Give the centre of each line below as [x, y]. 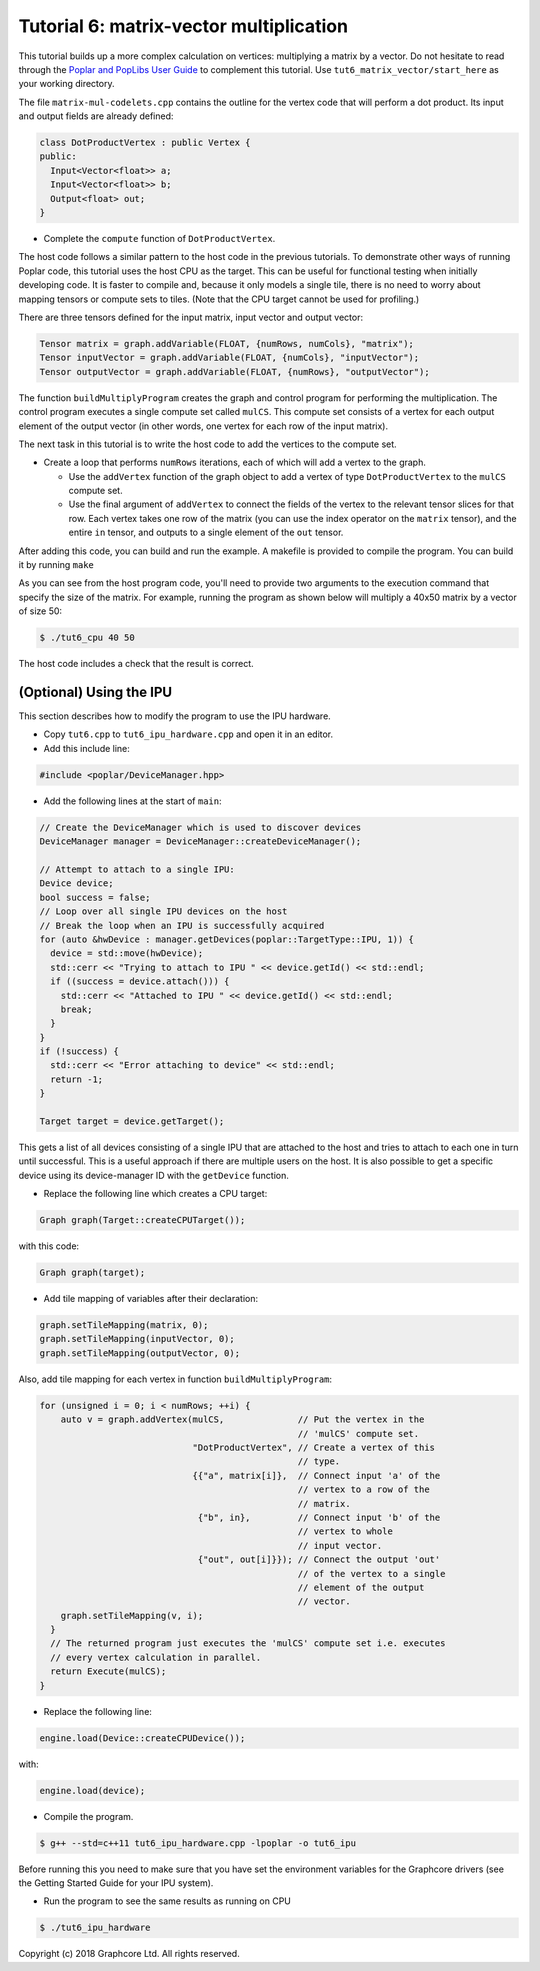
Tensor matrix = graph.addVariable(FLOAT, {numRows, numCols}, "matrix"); [227, 343]
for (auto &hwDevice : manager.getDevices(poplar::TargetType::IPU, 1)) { [227, 939]
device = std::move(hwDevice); [127, 953]
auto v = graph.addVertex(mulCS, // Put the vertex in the [242, 1419]
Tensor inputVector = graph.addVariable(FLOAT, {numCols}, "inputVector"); [229, 358]
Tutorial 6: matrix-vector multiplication [183, 26]
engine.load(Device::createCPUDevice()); [142, 1738]
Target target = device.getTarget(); [132, 1121]
